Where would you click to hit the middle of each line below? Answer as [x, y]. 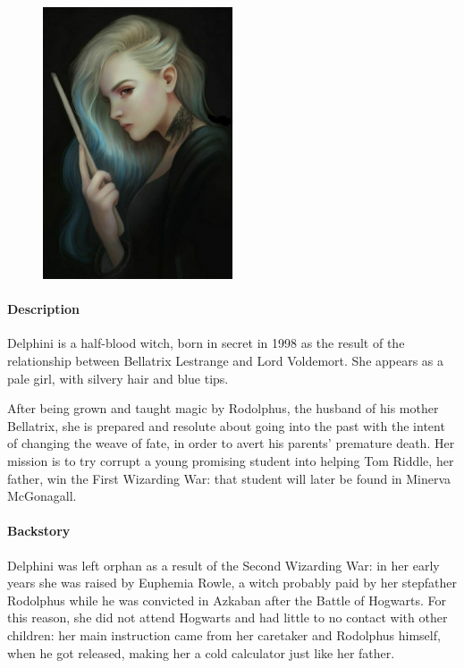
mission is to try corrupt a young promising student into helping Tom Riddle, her [231, 461]
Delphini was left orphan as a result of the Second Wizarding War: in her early [224, 565]
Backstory [39, 531]
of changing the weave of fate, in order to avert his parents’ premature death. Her [231, 443]
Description [44, 309]
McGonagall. [42, 496]
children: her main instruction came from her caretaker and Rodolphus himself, [224, 634]
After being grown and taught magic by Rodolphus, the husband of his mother [223, 408]
